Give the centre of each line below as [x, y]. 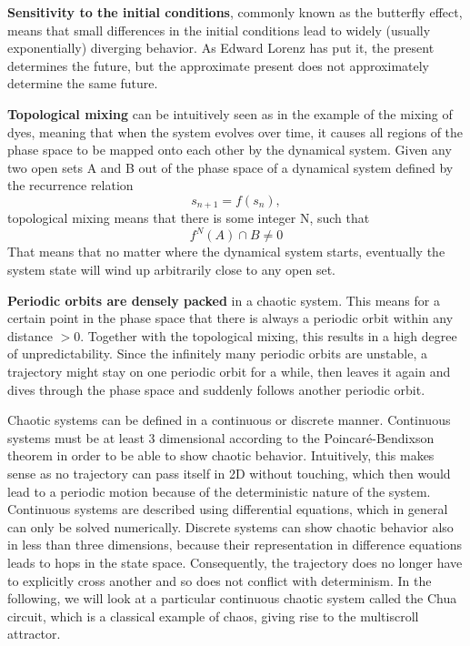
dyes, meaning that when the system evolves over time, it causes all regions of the [235, 131]
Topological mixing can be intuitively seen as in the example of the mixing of [230, 113]
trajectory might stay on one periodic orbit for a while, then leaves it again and [229, 372]
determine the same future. [83, 83]
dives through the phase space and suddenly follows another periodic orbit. [216, 389]
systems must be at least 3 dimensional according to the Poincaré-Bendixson [221, 437]
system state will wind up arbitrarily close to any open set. [171, 270]
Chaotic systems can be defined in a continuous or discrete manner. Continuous [229, 420]
